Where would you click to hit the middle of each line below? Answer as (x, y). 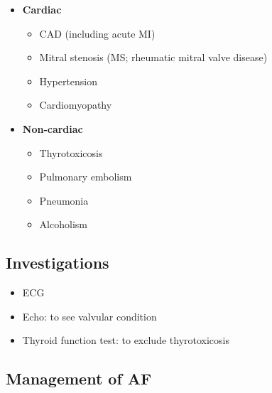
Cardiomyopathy (76, 105)
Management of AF (79, 378)
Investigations (58, 263)
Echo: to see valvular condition (89, 316)
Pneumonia (64, 200)
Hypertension (69, 81)
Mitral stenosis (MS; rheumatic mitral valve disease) (153, 57)
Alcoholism (63, 224)
